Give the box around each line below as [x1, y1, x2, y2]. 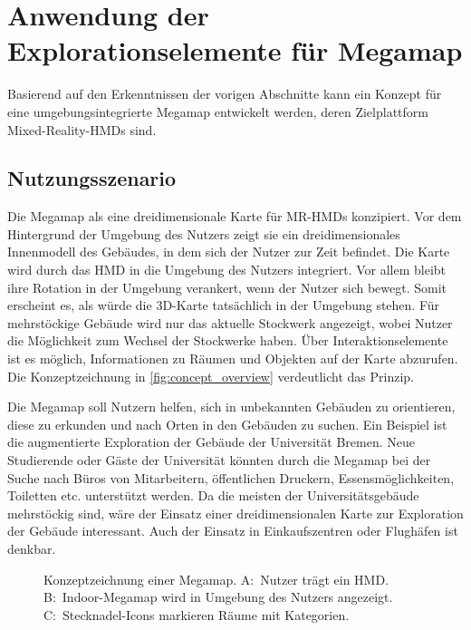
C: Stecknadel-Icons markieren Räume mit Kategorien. [43, 605, 350, 624]
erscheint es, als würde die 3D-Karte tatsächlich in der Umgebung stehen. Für [7, 296, 440, 315]
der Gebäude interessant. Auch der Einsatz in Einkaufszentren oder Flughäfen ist [7, 521, 458, 540]
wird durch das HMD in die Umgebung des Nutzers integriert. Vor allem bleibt [7, 260, 447, 279]
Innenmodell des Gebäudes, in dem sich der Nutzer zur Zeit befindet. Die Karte [7, 242, 450, 261]
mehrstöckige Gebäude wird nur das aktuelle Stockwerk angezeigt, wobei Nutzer [7, 313, 453, 332]
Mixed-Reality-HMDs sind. [7, 120, 157, 139]
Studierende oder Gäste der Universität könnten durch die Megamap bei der [7, 451, 431, 470]
